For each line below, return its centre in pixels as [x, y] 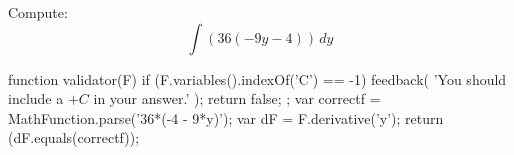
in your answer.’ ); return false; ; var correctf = [237, 98]
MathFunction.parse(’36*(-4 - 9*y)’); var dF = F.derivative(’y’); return [226, 117]
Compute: [38, 12]
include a [36, 98]
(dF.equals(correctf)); [74, 137]
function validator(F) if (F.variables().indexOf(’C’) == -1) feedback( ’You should [257, 78]
